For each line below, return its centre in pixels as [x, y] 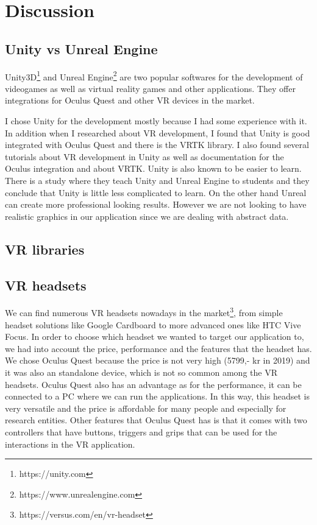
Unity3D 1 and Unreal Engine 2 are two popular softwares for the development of [154, 76]
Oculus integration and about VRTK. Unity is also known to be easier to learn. [153, 168]
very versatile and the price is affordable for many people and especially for [146, 408]
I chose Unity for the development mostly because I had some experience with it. [156, 121]
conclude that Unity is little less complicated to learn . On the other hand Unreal [156, 192]
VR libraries [45, 249]
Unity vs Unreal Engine [81, 48]
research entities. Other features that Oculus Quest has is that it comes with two [156, 420]
